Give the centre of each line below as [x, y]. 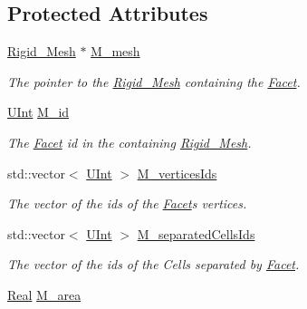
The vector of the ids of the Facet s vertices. [127, 203]
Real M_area [44, 294]
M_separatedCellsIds [196, 233]
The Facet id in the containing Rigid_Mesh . [130, 142]
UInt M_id [38, 112]
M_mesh [115, 51]
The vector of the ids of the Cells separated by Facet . [153, 264]
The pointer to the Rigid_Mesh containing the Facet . [154, 81]
